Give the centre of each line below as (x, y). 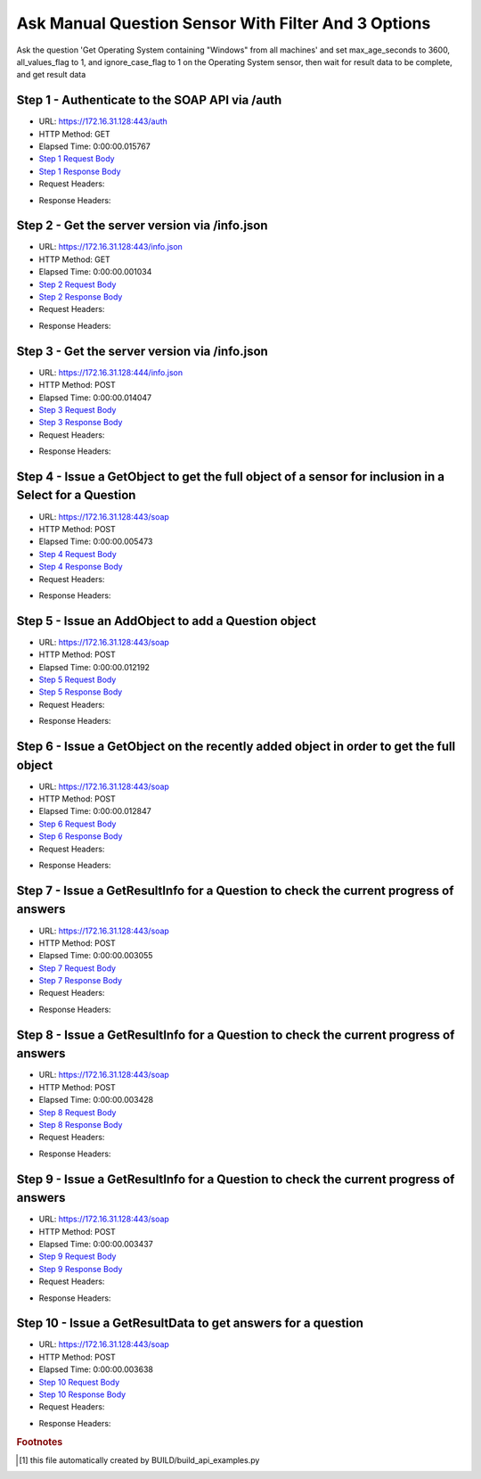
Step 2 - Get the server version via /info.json (142, 226)
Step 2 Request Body (77, 284)
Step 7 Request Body (77, 968)
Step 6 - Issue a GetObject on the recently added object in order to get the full (236, 746)
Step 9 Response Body (81, 1269)
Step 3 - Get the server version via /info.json (143, 351)
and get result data (51, 75)
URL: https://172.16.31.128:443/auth (103, 121)
